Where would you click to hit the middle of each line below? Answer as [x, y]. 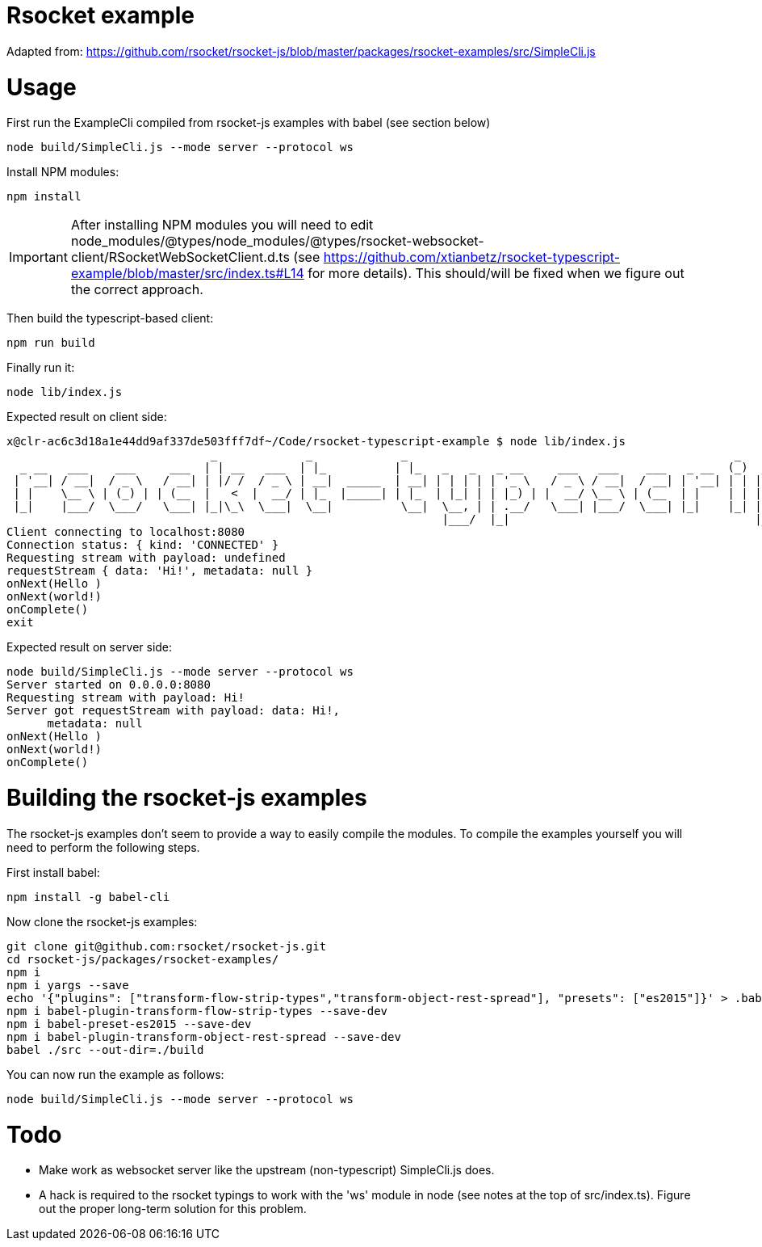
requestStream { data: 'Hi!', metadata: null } [160, 571]
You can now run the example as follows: [115, 1074]
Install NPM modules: [63, 172]
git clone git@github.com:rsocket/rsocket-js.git [167, 946]
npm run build [51, 343]
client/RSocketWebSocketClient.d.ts [180, 257]
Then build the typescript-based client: [110, 318]
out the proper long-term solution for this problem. [173, 1209]
